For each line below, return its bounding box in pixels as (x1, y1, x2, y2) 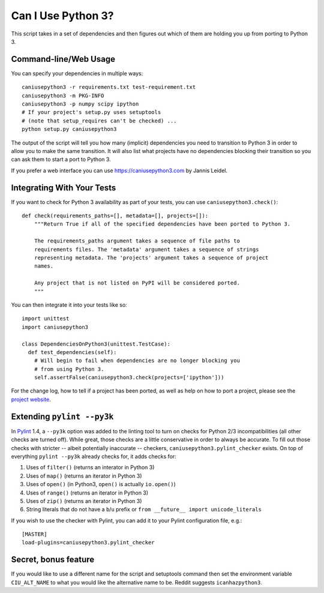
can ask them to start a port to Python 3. (11, 156, 111, 163)
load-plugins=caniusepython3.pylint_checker (22, 539, 155, 546)
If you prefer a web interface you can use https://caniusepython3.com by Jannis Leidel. (11, 167, 228, 174)
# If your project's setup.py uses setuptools (22, 109, 161, 116)
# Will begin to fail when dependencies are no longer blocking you (34, 357, 240, 364)
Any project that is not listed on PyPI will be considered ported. (34, 280, 240, 286)
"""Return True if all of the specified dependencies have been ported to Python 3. (34, 221, 291, 227)
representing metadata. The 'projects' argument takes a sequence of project (34, 254, 269, 261)
